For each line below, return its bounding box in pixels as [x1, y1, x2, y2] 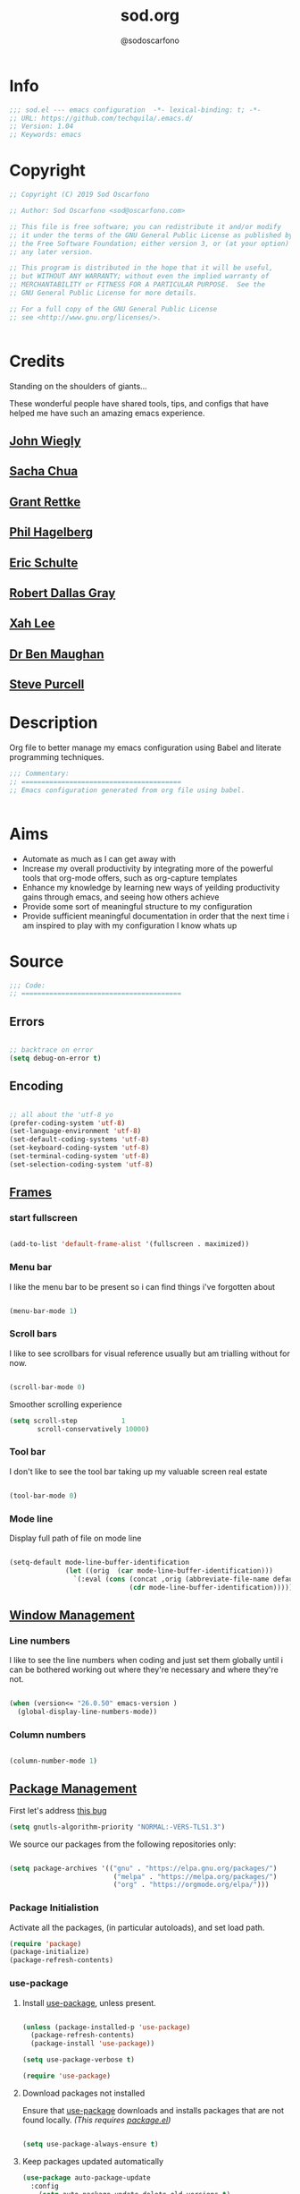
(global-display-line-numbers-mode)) [17, 1707, 158, 1716]
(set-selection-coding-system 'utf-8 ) [9, 1160, 154, 1169]
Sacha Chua [9, 464, 79, 479]
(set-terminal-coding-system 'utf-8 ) [9, 1152, 150, 1161]
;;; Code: [9, 981, 46, 990]
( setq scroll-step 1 [9, 1416, 126, 1425]
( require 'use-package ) [21, 2071, 112, 2081]
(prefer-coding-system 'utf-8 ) [9, 1118, 126, 1128]
